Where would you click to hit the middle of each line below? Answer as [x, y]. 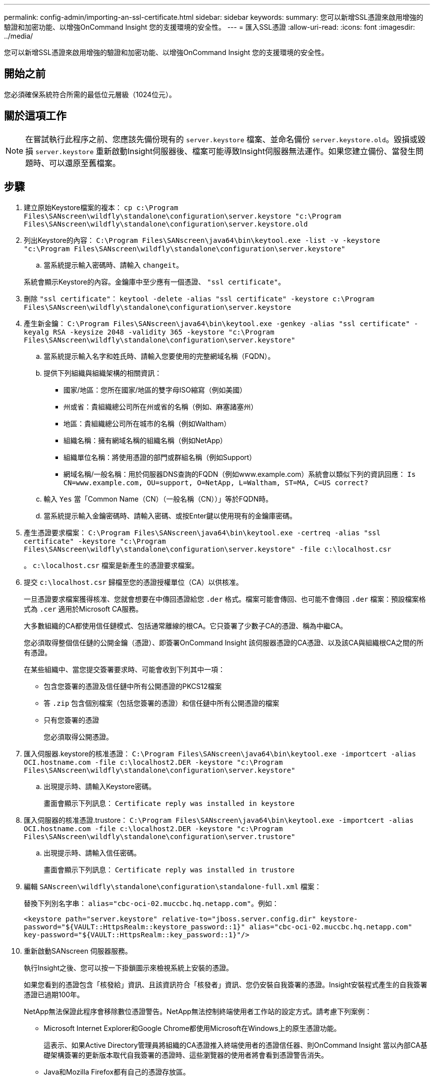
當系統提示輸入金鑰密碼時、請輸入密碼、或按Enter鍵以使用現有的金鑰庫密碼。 [170, 515]
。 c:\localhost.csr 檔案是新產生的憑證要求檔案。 [111, 565]
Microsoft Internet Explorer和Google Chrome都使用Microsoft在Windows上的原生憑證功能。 [192, 1028]
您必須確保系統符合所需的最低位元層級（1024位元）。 [90, 94]
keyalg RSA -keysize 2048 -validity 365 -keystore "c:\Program [149, 332]
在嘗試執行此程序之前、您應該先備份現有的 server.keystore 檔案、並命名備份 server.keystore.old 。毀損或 [221, 139]
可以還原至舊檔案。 [85, 163]
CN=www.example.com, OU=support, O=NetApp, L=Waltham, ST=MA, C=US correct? [216, 483]
